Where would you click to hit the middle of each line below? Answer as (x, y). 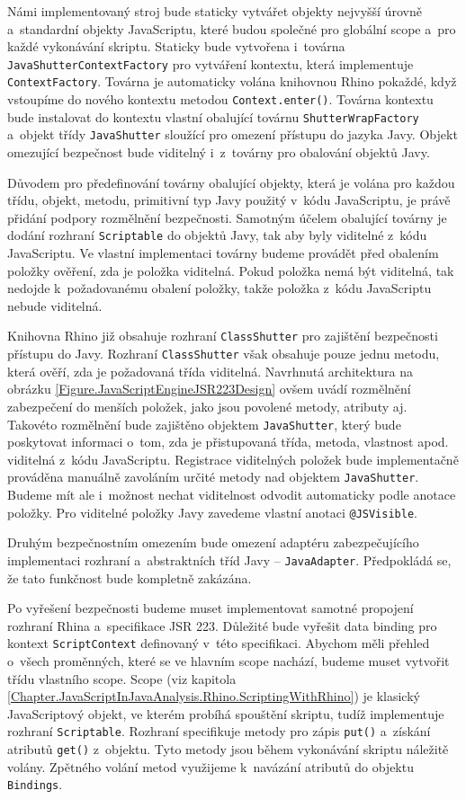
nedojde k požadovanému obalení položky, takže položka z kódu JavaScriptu (220, 288)
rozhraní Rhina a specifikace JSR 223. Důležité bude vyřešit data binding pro (222, 625)
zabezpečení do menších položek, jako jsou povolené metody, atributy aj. (207, 406)
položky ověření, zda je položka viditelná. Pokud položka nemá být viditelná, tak (231, 270)
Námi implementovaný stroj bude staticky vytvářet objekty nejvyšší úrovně (215, 11)
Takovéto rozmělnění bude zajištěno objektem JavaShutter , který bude (204, 424)
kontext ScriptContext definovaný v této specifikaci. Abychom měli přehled (219, 643)
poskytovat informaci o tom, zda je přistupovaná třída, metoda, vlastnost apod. (228, 442)
